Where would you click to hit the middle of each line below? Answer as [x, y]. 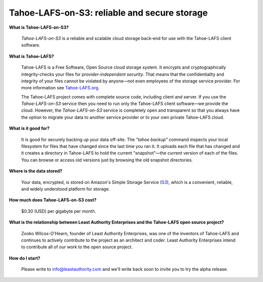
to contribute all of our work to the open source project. [77, 247]
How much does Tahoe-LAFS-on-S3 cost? [53, 200]
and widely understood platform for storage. [66, 189]
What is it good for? [29, 128]
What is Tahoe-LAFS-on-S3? [39, 27]
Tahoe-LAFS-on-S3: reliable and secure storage [108, 13]
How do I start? [25, 258]
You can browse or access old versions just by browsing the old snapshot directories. [107, 160]
